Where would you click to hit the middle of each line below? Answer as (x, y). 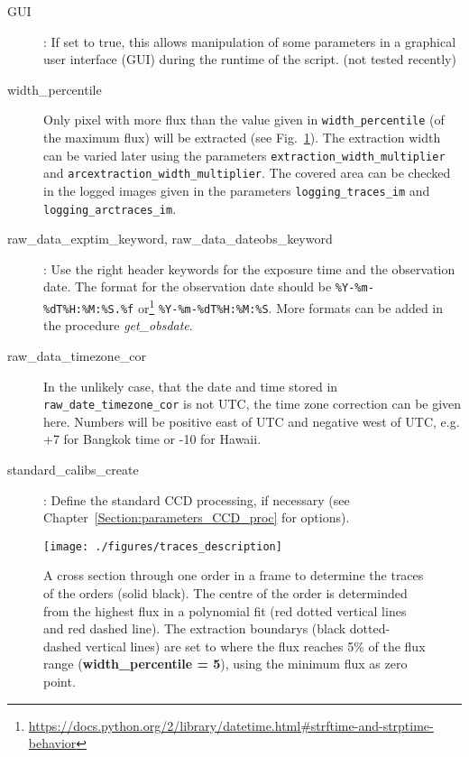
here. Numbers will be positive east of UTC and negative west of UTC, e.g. (252, 421)
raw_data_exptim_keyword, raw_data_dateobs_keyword (170, 239)
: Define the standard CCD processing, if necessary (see (197, 499)
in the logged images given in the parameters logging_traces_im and (237, 190)
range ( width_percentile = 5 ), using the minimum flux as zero (225, 664)
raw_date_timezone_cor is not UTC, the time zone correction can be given (253, 404)
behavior (52, 743)
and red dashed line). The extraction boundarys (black (195, 628)
